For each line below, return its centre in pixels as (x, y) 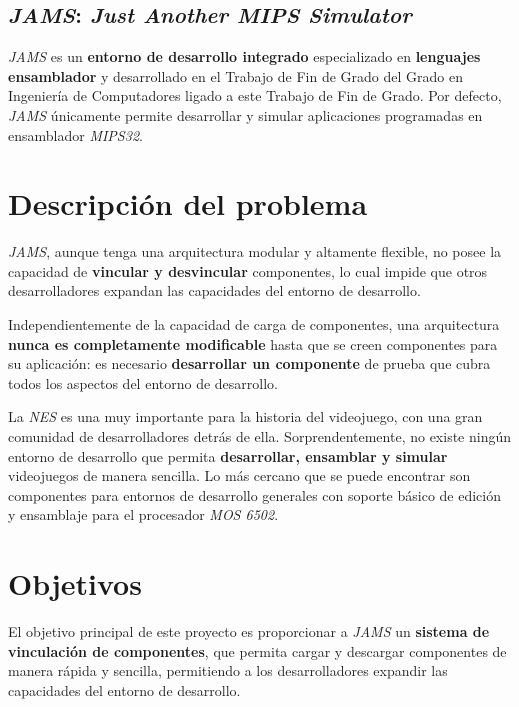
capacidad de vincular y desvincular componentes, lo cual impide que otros (248, 270)
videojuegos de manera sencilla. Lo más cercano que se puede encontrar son (239, 475)
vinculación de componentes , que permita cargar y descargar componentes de (257, 650)
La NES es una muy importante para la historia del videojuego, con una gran (245, 416)
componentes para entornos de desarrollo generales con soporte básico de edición (254, 494)
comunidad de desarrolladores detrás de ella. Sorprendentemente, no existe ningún (260, 436)
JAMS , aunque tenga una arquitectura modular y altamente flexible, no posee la (255, 251)
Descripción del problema (188, 203)
